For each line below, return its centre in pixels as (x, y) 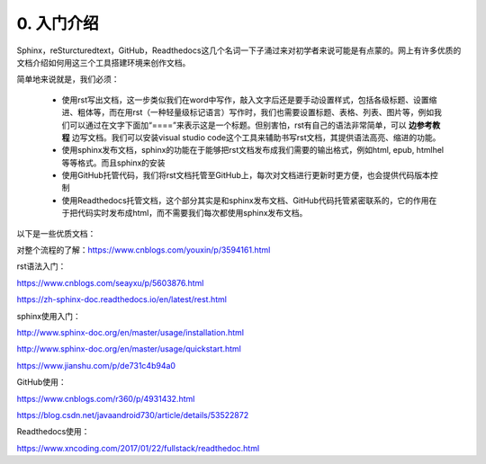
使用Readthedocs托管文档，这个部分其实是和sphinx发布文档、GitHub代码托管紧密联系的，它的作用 (245, 200)
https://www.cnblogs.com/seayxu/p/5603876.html (110, 282)
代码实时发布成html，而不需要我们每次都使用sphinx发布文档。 (192, 213)
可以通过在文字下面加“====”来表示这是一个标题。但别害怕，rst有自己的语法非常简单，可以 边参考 (251, 125)
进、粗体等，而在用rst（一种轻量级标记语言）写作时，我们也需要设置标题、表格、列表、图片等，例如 (248, 112)
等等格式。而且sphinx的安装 (113, 163)
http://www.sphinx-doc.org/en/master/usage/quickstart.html (129, 349)
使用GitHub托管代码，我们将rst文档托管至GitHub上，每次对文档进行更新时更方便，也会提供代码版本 (246, 175)
